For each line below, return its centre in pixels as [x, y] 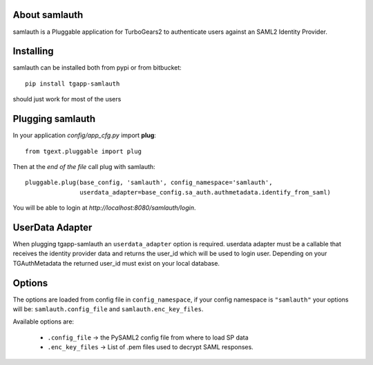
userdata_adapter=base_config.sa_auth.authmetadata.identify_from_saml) [205, 192]
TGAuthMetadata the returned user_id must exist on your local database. [116, 263]
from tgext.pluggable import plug [83, 151]
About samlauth [48, 15]
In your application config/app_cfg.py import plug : [85, 135]
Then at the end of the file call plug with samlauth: [84, 166]
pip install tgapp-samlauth [73, 83]
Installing [34, 51]
